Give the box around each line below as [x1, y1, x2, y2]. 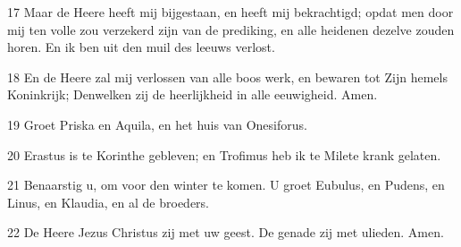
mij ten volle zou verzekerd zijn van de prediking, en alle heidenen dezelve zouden [7, 20, 455, 38]
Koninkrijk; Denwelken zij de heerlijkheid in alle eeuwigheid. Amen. [7, 85, 378, 104]
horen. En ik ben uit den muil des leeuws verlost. [7, 38, 275, 56]
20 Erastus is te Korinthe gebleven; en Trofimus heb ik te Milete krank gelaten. [7, 145, 441, 164]
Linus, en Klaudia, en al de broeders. [7, 192, 210, 211]
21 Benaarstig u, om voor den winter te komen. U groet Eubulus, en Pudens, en [7, 175, 445, 194]
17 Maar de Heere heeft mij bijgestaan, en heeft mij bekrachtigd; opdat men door [7, 3, 454, 21]
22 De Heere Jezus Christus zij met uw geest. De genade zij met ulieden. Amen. [7, 223, 444, 242]
